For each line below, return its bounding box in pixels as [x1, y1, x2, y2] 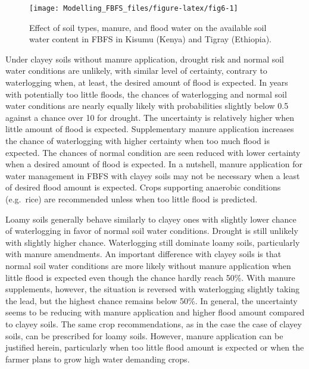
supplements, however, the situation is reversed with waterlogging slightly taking [5, 283, 300, 295]
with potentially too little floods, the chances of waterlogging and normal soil [5, 87, 287, 100]
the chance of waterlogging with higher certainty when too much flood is [5, 135, 270, 146]
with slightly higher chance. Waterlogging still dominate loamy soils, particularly [5, 236, 300, 248]
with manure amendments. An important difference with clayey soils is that [5, 248, 282, 260]
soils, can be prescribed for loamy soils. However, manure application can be [5, 329, 283, 342]
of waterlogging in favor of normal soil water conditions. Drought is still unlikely [5, 224, 298, 237]
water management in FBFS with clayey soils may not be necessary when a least [5, 169, 300, 182]
